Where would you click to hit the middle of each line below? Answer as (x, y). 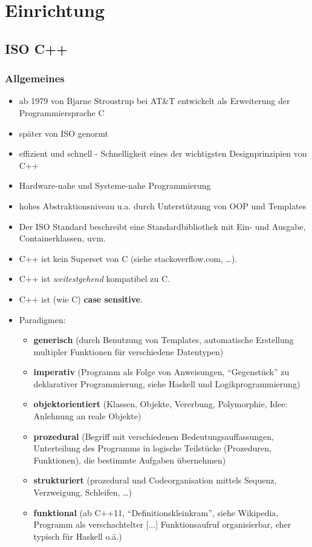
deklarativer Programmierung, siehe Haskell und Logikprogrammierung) (167, 383)
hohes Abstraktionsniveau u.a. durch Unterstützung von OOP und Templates (163, 205)
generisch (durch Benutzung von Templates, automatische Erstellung (164, 340)
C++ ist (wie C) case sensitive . (81, 299)
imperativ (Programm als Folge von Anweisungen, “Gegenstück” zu (161, 372)
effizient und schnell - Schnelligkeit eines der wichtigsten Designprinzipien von (163, 153)
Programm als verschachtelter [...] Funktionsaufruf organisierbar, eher (162, 524)
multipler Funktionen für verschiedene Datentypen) (128, 351)
